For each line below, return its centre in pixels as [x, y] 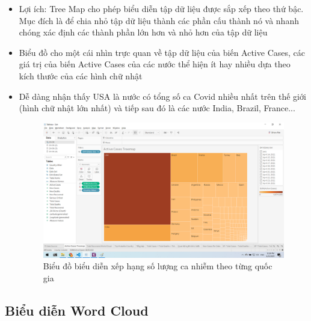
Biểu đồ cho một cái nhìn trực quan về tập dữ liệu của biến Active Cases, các [162, 52]
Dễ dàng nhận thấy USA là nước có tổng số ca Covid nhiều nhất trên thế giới [162, 96]
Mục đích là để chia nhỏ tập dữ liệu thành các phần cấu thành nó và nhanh [159, 20]
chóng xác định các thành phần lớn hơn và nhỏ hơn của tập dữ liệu [143, 32]
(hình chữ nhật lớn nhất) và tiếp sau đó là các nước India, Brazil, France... [157, 108]
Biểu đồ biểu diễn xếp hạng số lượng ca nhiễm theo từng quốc [158, 266]
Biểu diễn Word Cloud [77, 310]
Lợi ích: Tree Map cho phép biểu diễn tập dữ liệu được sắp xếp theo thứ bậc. [161, 8]
